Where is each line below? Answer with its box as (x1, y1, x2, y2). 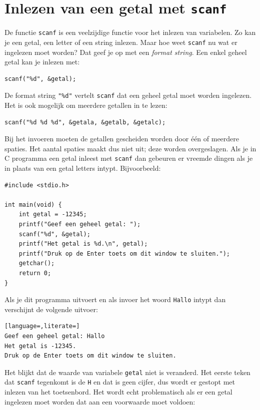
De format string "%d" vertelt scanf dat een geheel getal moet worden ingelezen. (4, 90, 252, 100)
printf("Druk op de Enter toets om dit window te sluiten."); (18, 250, 230, 257)
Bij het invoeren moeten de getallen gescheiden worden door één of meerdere (4, 133, 239, 144)
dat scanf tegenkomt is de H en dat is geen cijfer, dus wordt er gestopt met (4, 377, 235, 387)
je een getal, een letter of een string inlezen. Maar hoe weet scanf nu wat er (4, 36, 237, 47)
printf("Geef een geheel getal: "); (18, 221, 141, 228)
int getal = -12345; (18, 211, 87, 218)
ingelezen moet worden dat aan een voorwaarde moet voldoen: (4, 396, 195, 407)
